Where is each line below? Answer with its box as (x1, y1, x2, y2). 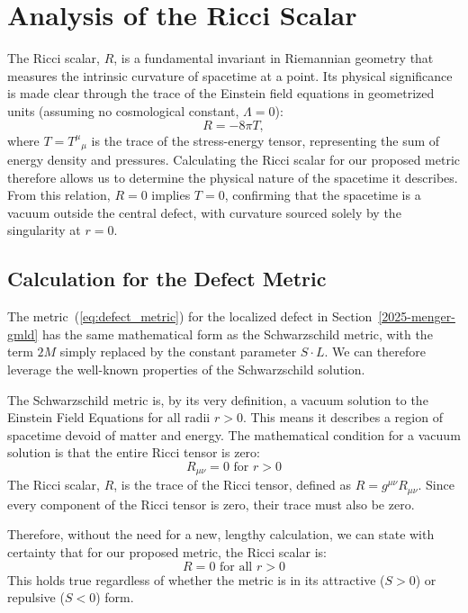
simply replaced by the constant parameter (59, 342, 297, 361)
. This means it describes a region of (242, 408, 443, 427)
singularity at (7, 221, 81, 239)
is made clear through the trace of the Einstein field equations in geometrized (7, 84, 435, 103)
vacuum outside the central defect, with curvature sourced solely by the (7, 203, 401, 221)
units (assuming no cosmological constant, (7, 101, 239, 120)
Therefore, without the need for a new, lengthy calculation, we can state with (7, 525, 435, 544)
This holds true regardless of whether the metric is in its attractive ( (7, 570, 385, 589)
